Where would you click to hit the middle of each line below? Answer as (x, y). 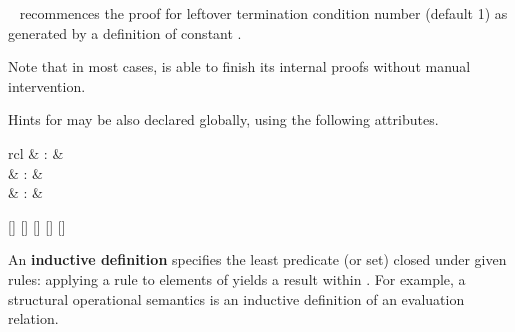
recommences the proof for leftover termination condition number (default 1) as (263, 13)
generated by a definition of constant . (125, 32)
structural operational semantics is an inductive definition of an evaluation (236, 298)
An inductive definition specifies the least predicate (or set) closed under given (257, 259)
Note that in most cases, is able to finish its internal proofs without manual (239, 66)
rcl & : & (36, 152)
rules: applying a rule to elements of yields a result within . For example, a (237, 278)
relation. (33, 318)
